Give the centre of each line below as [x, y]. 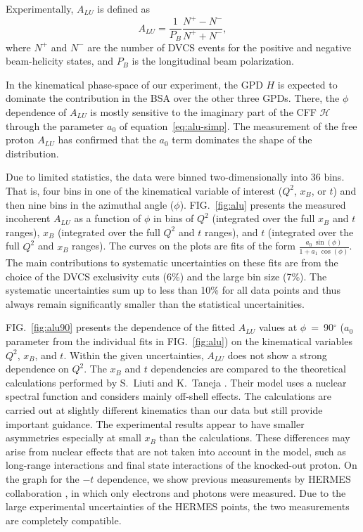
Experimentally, [40, 8]
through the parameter [55, 125]
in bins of [174, 218]
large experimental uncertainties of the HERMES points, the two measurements [178, 506]
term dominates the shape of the [242, 140]
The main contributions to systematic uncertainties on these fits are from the [172, 262]
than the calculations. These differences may [255, 437]
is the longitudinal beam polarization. [213, 61]
